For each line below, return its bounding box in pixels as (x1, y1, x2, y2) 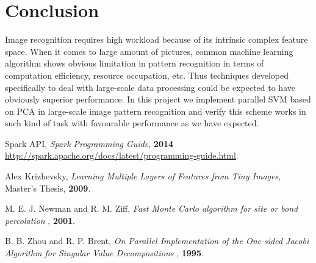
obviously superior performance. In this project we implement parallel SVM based (5, 93, 311, 106)
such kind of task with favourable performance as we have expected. (5, 117, 259, 129)
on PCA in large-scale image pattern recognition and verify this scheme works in (5, 104, 306, 117)
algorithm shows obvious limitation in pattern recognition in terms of (5, 57, 264, 70)
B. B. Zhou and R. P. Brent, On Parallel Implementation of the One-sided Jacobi (5, 234, 309, 247)
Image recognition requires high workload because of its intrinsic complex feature (5, 33, 308, 46)
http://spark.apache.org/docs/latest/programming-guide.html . (5, 149, 239, 162)
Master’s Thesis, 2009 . (5, 181, 91, 194)
